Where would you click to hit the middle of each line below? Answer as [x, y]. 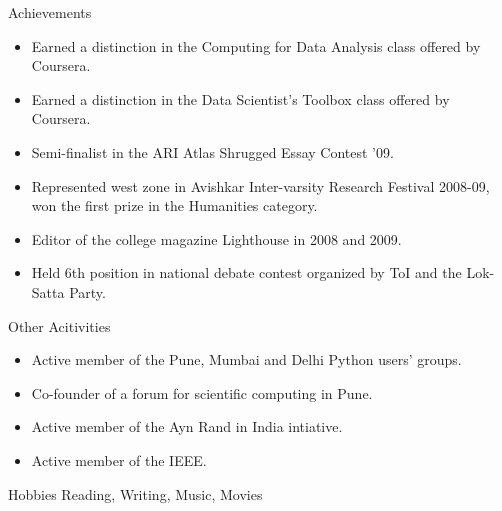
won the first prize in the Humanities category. [174, 205]
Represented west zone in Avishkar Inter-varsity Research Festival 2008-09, [260, 185]
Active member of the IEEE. [119, 459]
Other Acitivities [59, 325]
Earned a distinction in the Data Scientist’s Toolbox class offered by [240, 98]
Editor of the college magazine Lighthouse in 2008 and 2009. [216, 238]
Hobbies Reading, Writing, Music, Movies [135, 493]
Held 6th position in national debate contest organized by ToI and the [246, 272]
